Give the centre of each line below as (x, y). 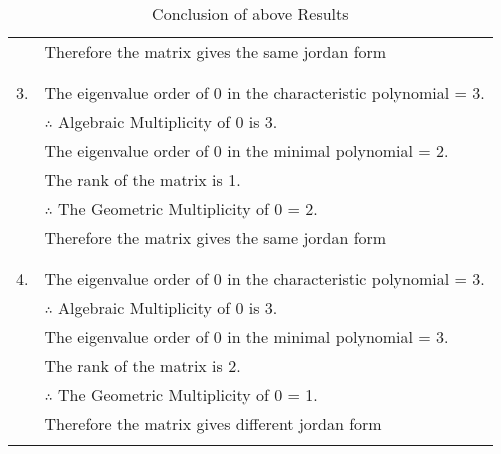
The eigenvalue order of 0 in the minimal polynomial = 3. (246, 336)
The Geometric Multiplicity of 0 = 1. (188, 394)
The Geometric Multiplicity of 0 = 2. (188, 208)
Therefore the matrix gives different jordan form (213, 423)
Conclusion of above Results (250, 13)
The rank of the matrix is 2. (142, 365)
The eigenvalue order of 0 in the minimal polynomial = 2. (246, 150)
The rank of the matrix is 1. (142, 179)
